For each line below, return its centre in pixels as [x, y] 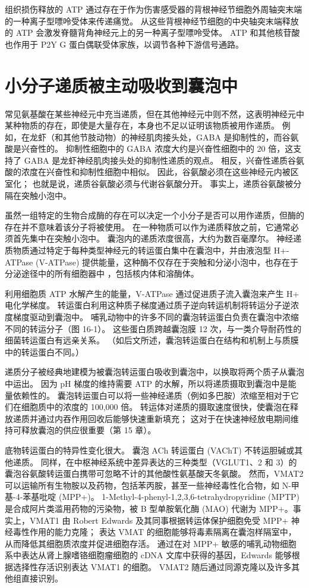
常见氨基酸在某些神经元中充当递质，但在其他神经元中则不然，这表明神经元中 [154, 113]
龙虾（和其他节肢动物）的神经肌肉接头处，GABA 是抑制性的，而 [156, 137]
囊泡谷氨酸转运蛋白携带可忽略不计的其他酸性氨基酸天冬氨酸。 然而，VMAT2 [154, 473]
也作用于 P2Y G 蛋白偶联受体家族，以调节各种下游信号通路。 [124, 44]
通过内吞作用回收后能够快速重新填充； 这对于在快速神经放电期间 [164, 418]
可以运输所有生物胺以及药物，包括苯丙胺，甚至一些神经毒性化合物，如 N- [148, 485]
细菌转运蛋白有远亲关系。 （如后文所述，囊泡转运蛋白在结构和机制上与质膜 [152, 340]
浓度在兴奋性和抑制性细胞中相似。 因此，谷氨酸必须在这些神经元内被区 [160, 172]
